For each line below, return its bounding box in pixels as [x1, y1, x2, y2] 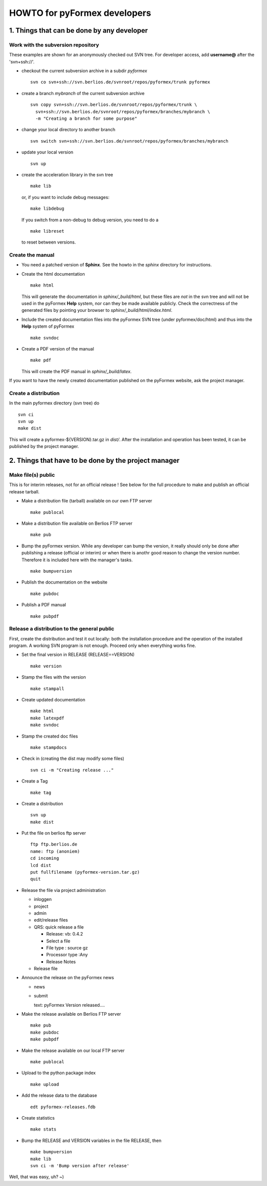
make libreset [30, 228, 64, 234]
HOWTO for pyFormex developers [9, 7, 151, 18]
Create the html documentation [21, 271, 85, 277]
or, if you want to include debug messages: [21, 194, 110, 200]
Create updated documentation [21, 696, 86, 702]
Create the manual [9, 251, 54, 258]
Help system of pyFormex [21, 323, 74, 329]
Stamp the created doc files [21, 733, 78, 739]
